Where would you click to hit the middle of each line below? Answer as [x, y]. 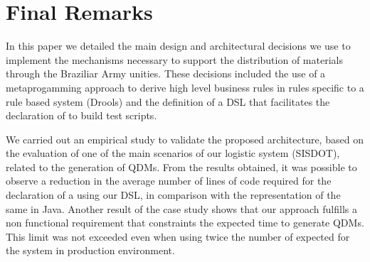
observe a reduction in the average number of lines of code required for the [169, 181]
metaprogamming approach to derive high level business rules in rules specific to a [185, 87]
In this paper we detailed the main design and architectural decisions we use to [178, 46]
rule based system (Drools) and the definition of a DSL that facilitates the [168, 101]
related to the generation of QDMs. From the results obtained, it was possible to [181, 167]
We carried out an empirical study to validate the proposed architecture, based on [185, 139]
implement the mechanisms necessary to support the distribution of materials [174, 59]
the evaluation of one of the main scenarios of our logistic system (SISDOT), [173, 153]
